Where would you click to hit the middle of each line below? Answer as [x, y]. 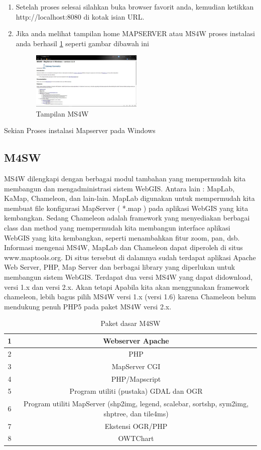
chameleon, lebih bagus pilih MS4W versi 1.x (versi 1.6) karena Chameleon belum [130, 297]
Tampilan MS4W [62, 113]
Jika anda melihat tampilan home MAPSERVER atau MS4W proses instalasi [135, 33]
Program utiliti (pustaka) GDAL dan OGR [136, 391]
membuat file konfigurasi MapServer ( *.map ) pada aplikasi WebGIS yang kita [126, 208]
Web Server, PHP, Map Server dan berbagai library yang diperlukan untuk [120, 267]
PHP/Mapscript [136, 378]
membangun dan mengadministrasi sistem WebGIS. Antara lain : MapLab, [119, 188]
